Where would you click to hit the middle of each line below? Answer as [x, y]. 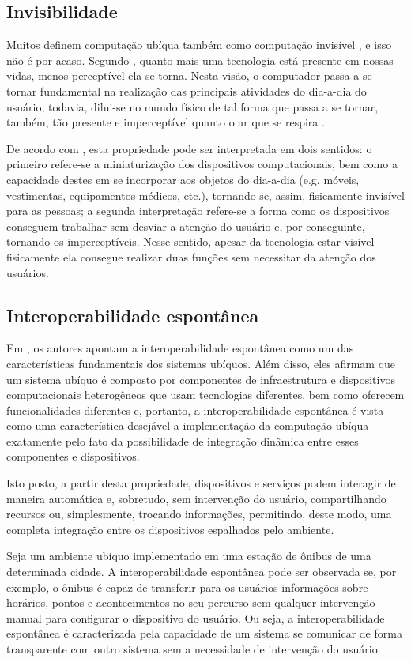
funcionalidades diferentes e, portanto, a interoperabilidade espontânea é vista [195, 410]
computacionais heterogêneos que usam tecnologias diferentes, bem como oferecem [205, 395]
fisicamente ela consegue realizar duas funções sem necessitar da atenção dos [191, 256]
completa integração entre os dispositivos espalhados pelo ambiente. [170, 529]
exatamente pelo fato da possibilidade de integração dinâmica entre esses [183, 440]
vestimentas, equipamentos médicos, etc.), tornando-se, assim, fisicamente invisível [205, 195]
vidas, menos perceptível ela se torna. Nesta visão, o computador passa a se [189, 75]
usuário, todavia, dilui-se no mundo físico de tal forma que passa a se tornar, [192, 106]
